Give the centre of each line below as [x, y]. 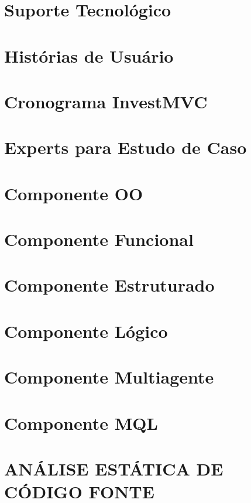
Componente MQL [81, 422]
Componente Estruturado [109, 285]
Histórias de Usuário [89, 55]
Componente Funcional [99, 239]
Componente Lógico [86, 331]
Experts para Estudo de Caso [125, 147]
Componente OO [74, 193]
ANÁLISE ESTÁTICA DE [114, 468]
